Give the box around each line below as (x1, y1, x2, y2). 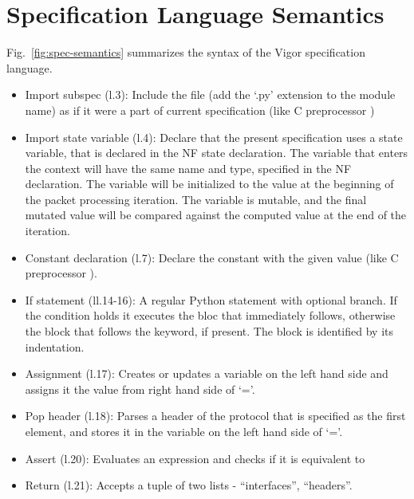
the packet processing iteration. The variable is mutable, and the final (25, 191, 367, 207)
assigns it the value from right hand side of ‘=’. (25, 380, 255, 397)
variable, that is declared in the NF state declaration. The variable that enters (25, 144, 408, 161)
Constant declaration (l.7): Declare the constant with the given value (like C (25, 249, 399, 265)
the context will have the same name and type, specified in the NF (25, 159, 352, 176)
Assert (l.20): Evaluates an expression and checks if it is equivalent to (25, 450, 365, 466)
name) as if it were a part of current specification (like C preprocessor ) (25, 101, 375, 118)
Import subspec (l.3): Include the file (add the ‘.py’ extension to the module (25, 86, 396, 103)
